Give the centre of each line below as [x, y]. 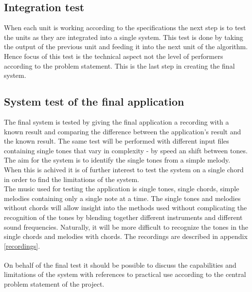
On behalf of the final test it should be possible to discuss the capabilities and [120, 265]
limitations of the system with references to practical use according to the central [125, 274]
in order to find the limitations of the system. [72, 179]
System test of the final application [94, 101]
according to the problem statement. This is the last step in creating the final [119, 65]
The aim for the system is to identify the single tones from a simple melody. [117, 160]
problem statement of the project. [54, 284]
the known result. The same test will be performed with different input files [117, 141]
